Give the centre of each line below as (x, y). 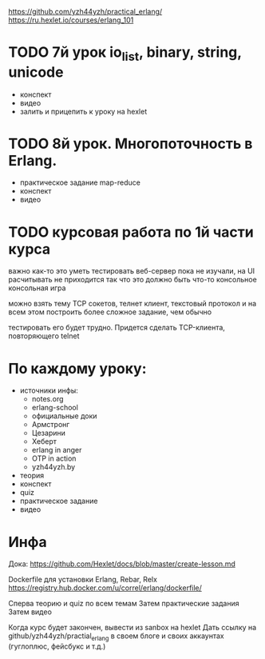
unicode (36, 72)
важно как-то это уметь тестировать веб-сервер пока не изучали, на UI (132, 271)
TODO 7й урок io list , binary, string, (125, 54)
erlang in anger (57, 450)
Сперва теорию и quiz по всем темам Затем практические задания (124, 604)
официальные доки (64, 416)
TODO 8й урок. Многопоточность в (131, 144)
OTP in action (54, 458)
